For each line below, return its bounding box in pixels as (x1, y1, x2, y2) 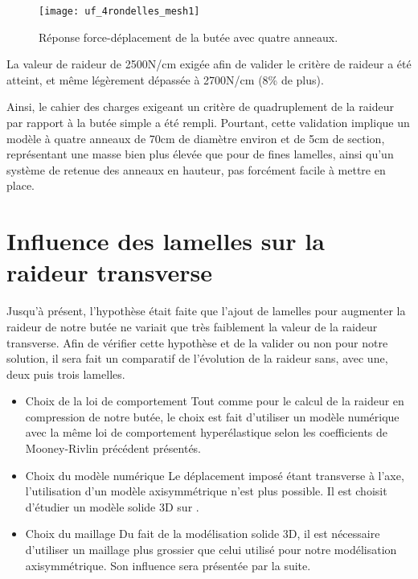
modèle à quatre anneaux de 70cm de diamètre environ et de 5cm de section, (6, 129, 385, 146)
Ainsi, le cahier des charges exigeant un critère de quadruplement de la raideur (6, 98, 394, 115)
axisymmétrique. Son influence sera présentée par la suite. (25, 556, 311, 573)
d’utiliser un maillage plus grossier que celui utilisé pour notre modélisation (25, 541, 397, 558)
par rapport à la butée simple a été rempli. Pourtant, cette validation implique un (6, 114, 410, 131)
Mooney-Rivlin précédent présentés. (25, 440, 201, 457)
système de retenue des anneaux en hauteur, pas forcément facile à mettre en (6, 161, 386, 178)
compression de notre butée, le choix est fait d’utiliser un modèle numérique (25, 408, 400, 425)
